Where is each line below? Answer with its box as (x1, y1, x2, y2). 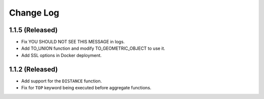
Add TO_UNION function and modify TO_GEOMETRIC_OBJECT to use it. (21, 45, 166, 51)
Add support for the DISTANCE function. (21, 78, 102, 84)
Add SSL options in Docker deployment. (21, 52, 102, 58)
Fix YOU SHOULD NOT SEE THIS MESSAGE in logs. (21, 39, 125, 45)
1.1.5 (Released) (9, 26, 58, 34)
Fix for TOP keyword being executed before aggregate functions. (21, 85, 152, 91)
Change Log (9, 7, 60, 18)
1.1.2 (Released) (9, 65, 58, 73)
